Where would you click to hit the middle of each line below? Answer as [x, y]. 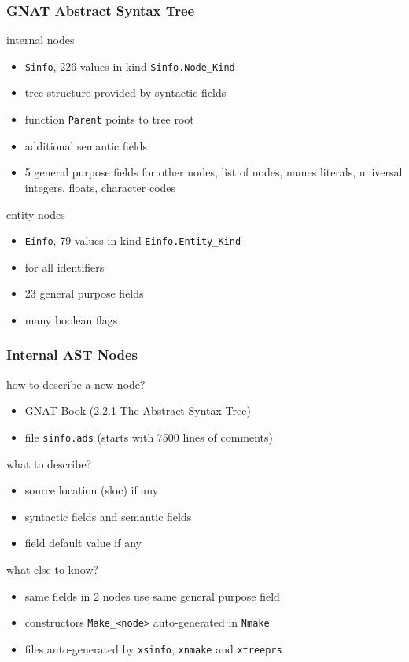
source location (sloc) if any [92, 490]
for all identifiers [64, 266]
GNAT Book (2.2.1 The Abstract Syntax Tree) [138, 411]
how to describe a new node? [76, 384]
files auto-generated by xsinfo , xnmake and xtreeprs [153, 648]
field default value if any [83, 543]
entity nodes [36, 214]
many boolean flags [71, 319]
